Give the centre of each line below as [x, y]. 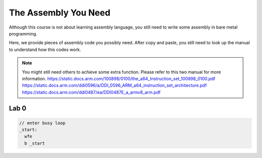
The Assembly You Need [60, 13]
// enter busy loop [42, 123]
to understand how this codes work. [45, 49]
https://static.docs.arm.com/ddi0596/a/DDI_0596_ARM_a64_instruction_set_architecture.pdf [115, 85]
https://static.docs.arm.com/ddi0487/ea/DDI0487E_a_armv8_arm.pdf [91, 92]
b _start [35, 143]
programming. [23, 33]
